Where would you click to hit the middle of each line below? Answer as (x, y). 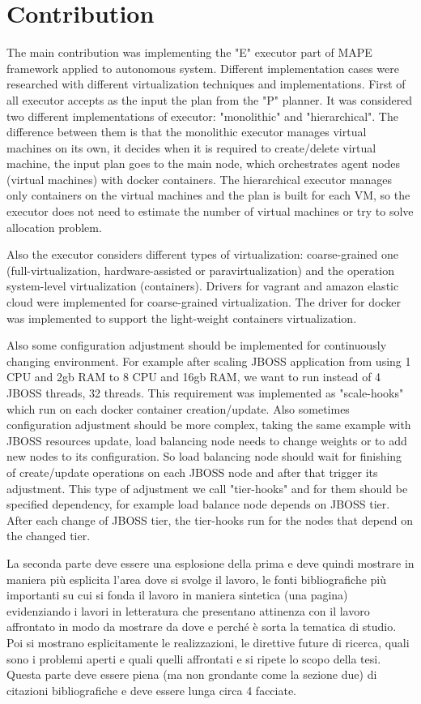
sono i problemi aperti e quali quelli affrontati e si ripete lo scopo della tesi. (194, 658)
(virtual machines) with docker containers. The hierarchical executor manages (200, 179)
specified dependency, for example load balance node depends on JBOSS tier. (198, 504)
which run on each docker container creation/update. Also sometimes (178, 408)
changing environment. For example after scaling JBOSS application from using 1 (209, 361)
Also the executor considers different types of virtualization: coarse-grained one (202, 254)
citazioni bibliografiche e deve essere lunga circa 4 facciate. (152, 690)
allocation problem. (54, 227)
